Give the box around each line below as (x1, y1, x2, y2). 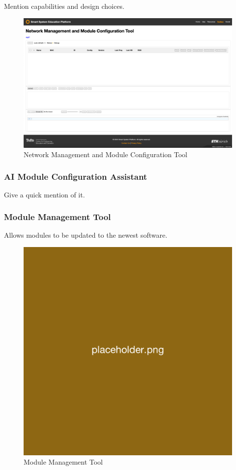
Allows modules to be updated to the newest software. (4, 229, 168, 240)
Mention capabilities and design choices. (4, 1, 124, 11)
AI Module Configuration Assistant (4, 170, 147, 182)
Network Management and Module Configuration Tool (24, 149, 188, 160)
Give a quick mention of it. (4, 190, 85, 200)
